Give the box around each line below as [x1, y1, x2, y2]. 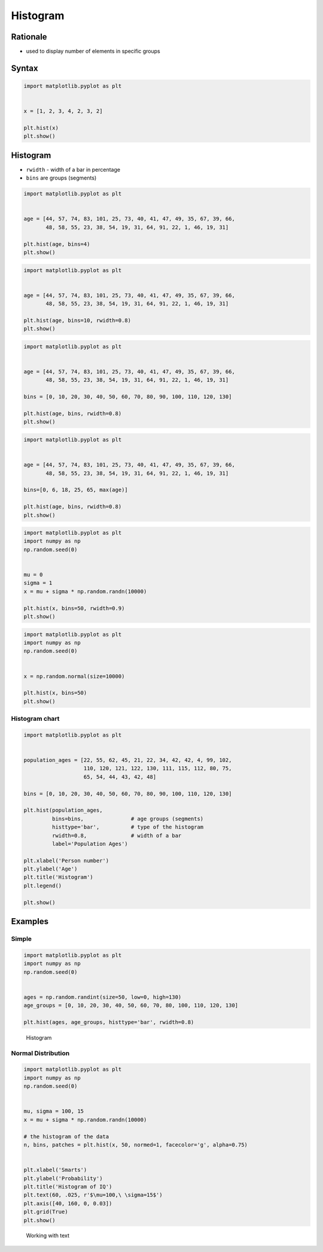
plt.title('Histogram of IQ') [23, 1183, 112, 1190]
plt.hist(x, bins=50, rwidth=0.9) [23, 605, 125, 611]
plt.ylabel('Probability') [23, 1175, 103, 1181]
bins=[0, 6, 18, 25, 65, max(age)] [23, 486, 128, 494]
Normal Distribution [11, 1049, 70, 1057]
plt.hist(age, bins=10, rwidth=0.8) [23, 317, 132, 324]
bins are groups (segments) [26, 174, 97, 182]
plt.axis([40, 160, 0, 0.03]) [23, 1200, 112, 1207]
